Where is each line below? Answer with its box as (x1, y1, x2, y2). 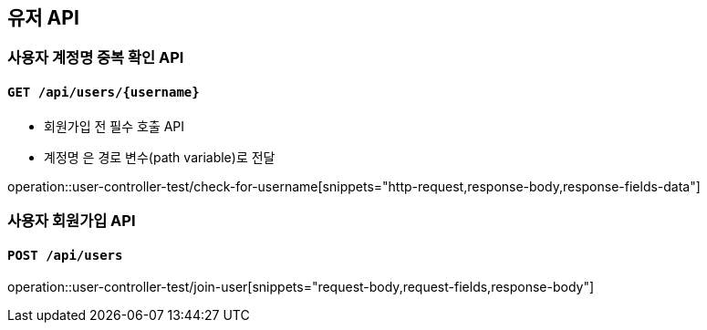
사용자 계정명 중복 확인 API (7, 48, 184, 67)
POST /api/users (7, 247, 123, 263)
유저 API (7, 6, 79, 29)
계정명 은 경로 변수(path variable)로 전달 (44, 149, 276, 165)
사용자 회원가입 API (7, 211, 136, 231)
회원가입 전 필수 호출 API (44, 118, 185, 134)
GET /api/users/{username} (7, 85, 200, 100)
